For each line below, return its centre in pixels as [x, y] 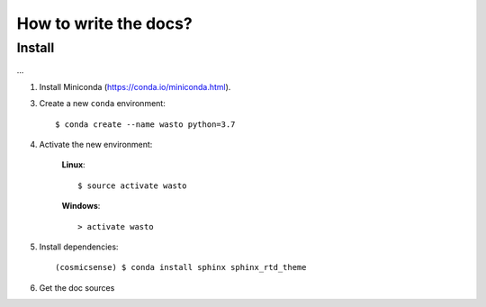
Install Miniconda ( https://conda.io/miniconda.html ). [135, 86]
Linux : [73, 165]
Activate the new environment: [96, 144]
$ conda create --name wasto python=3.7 [145, 124]
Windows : [81, 206]
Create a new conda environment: [102, 104]
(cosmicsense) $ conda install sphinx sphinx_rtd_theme [181, 267]
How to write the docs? [104, 23]
